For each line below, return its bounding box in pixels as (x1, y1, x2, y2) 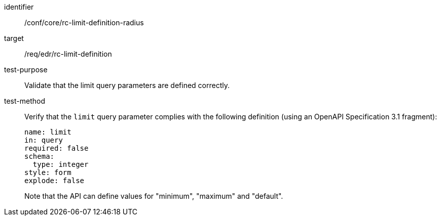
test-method (4, 97, 45, 105)
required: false (24, 144, 89, 152)
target (4, 34, 24, 42)
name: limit (24, 128, 71, 136)
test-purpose (4, 65, 48, 74)
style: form (24, 168, 71, 177)
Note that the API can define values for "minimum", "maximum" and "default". (24, 192, 283, 200)
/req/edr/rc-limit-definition (24, 50, 112, 58)
